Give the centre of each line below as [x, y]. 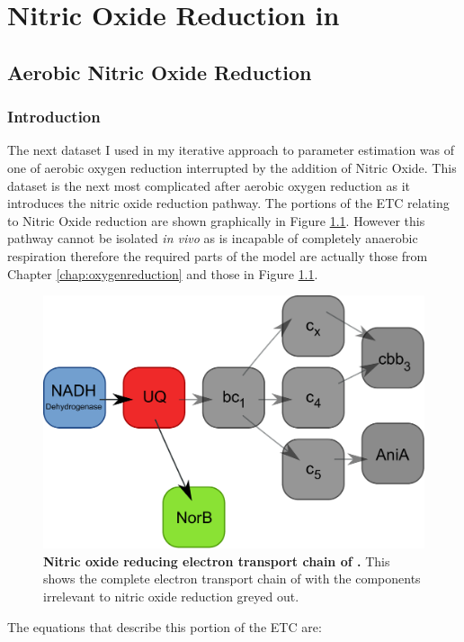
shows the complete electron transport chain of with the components [232, 579]
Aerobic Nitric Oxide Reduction [160, 72]
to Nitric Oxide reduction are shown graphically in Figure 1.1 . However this [216, 220]
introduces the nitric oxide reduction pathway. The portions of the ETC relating [228, 203]
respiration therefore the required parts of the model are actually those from [218, 255]
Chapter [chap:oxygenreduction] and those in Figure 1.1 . [163, 273]
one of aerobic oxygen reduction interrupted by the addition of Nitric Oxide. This [232, 167]
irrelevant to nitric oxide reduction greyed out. [171, 597]
